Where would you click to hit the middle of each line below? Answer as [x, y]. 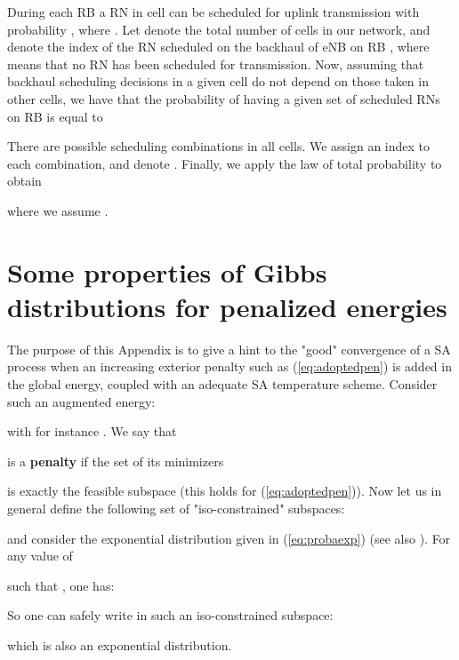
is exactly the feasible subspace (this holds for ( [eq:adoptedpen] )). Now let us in [225, 491]
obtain [24, 181]
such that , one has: [61, 585]
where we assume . [58, 210]
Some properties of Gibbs [167, 271]
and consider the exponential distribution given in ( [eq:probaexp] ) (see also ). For [229, 538]
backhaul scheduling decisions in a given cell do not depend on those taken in [218, 81]
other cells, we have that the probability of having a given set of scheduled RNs [224, 98]
